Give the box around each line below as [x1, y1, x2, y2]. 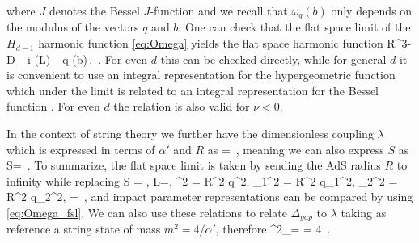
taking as [341, 203, 387, 220]
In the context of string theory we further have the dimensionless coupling [6, 125, 374, 142]
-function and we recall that [150, 2, 288, 19]
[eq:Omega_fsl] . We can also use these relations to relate [6, 203, 287, 220]
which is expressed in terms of [6, 140, 155, 157]
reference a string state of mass [6, 220, 161, 237]
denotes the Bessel [49, 2, 140, 19]
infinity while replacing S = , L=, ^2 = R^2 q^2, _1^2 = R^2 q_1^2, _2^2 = [6, 172, 398, 189]
